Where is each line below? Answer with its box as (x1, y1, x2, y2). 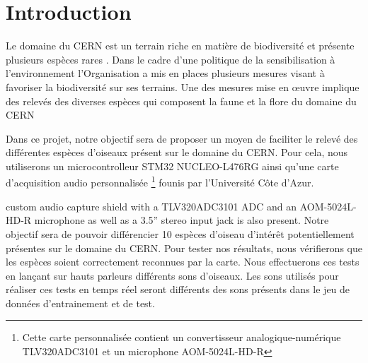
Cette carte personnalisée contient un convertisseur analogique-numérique (22, 330, 341, 345)
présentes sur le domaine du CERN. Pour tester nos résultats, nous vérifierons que (6, 240, 362, 255)
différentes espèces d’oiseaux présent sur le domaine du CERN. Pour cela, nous (6, 145, 348, 160)
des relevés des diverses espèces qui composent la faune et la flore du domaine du (6, 93, 357, 108)
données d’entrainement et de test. (6, 295, 155, 310)
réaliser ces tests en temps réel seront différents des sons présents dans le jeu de (6, 282, 350, 297)
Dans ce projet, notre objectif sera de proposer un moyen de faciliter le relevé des (6, 131, 358, 145)
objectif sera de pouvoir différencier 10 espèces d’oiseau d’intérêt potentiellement (6, 226, 355, 241)
